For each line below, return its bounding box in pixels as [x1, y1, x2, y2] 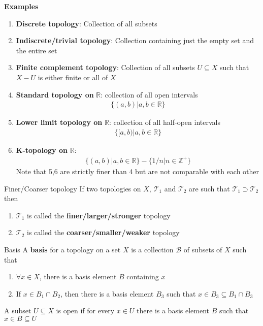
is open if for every [56, 305, 115, 316]
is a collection [131, 244, 174, 254]
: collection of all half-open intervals [109, 117, 220, 127]
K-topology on [16, 144, 68, 155]
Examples [4, 1, 39, 11]
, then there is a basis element [60, 288, 154, 299]
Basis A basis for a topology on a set [4, 244, 121, 254]
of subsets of [183, 244, 222, 254]
